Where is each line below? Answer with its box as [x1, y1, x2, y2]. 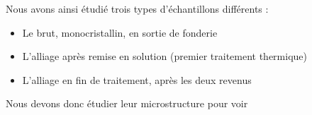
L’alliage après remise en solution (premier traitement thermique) [22, 49, 307, 63]
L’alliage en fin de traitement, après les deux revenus [22, 72, 252, 87]
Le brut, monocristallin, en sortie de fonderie [22, 25, 218, 40]
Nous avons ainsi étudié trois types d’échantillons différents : [6, 1, 269, 16]
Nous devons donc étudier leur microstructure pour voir [6, 96, 248, 111]
